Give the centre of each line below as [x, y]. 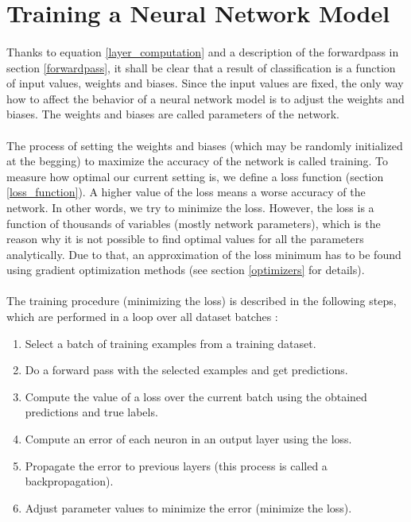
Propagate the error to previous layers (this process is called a [176, 465]
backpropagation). [69, 481]
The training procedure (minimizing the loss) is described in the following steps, [202, 301]
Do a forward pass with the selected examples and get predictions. [186, 370]
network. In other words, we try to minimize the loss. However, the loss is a [190, 207]
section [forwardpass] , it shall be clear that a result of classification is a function [201, 67]
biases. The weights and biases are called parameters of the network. [173, 114]
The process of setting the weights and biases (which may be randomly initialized [205, 145]
